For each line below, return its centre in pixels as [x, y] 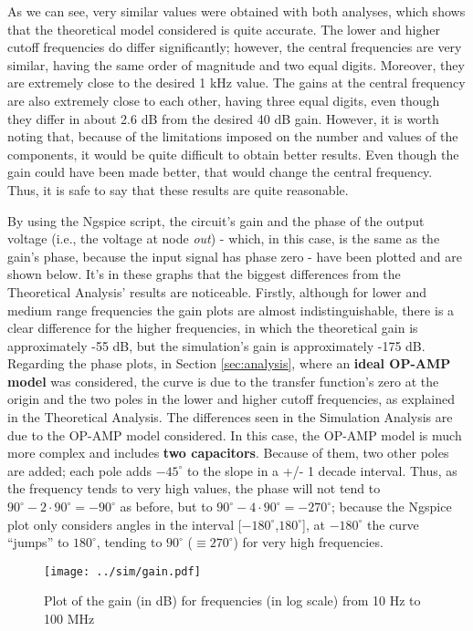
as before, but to [166, 507]
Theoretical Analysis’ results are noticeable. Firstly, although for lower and [217, 291]
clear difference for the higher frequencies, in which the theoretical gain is [213, 328]
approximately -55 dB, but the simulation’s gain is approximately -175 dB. [216, 345]
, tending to [129, 542]
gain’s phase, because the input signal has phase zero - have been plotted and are [235, 256]
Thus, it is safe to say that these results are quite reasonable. [178, 189]
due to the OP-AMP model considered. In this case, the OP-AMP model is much [235, 434]
